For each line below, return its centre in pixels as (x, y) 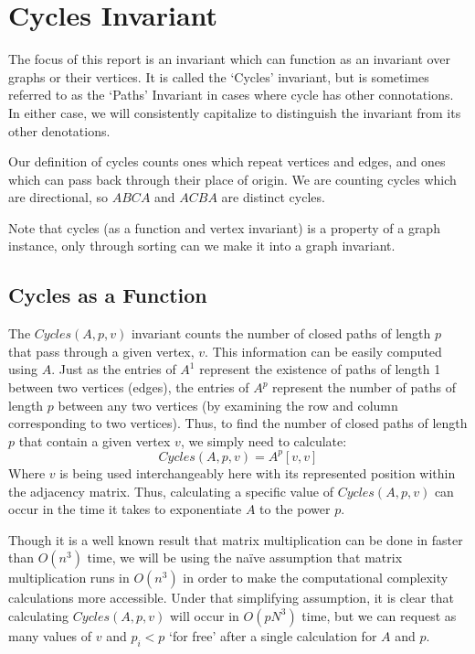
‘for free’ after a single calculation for (273, 635)
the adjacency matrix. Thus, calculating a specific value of (171, 491)
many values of (50, 635)
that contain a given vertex (95, 440)
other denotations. (59, 130)
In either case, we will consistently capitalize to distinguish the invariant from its (235, 112)
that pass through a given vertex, (101, 351)
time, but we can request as (379, 615)
